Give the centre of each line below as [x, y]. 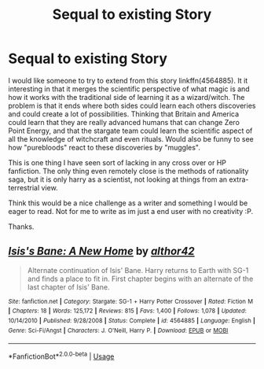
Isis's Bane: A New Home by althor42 [101, 251]
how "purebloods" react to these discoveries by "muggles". [104, 147]
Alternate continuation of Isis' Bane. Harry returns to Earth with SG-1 [138, 270]
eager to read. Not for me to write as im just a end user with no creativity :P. [131, 211]
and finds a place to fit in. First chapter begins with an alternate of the [140, 279]
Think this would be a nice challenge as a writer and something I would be [128, 203]
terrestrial [24, 187]
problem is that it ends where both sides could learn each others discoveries [132, 105]
